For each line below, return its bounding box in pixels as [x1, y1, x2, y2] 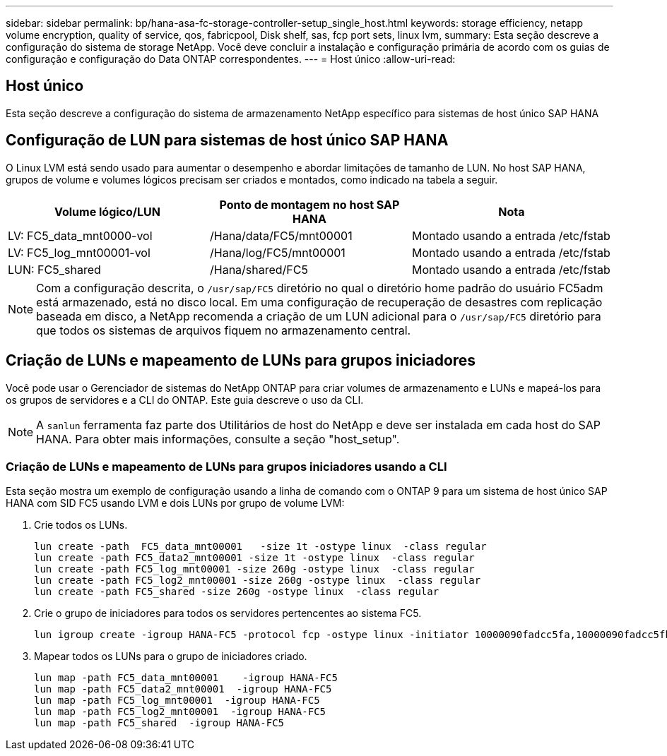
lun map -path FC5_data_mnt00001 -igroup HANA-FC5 [34, 672, 338, 684]
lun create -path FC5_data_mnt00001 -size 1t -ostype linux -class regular [34, 541, 487, 553]
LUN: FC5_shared [8, 262, 101, 277]
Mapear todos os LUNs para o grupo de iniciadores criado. [34, 650, 307, 663]
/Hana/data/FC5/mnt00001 [209, 228, 353, 243]
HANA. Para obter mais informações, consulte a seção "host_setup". [36, 431, 400, 446]
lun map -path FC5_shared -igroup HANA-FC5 [34, 717, 285, 729]
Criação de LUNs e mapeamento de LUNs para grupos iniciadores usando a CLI [6, 459, 447, 474]
